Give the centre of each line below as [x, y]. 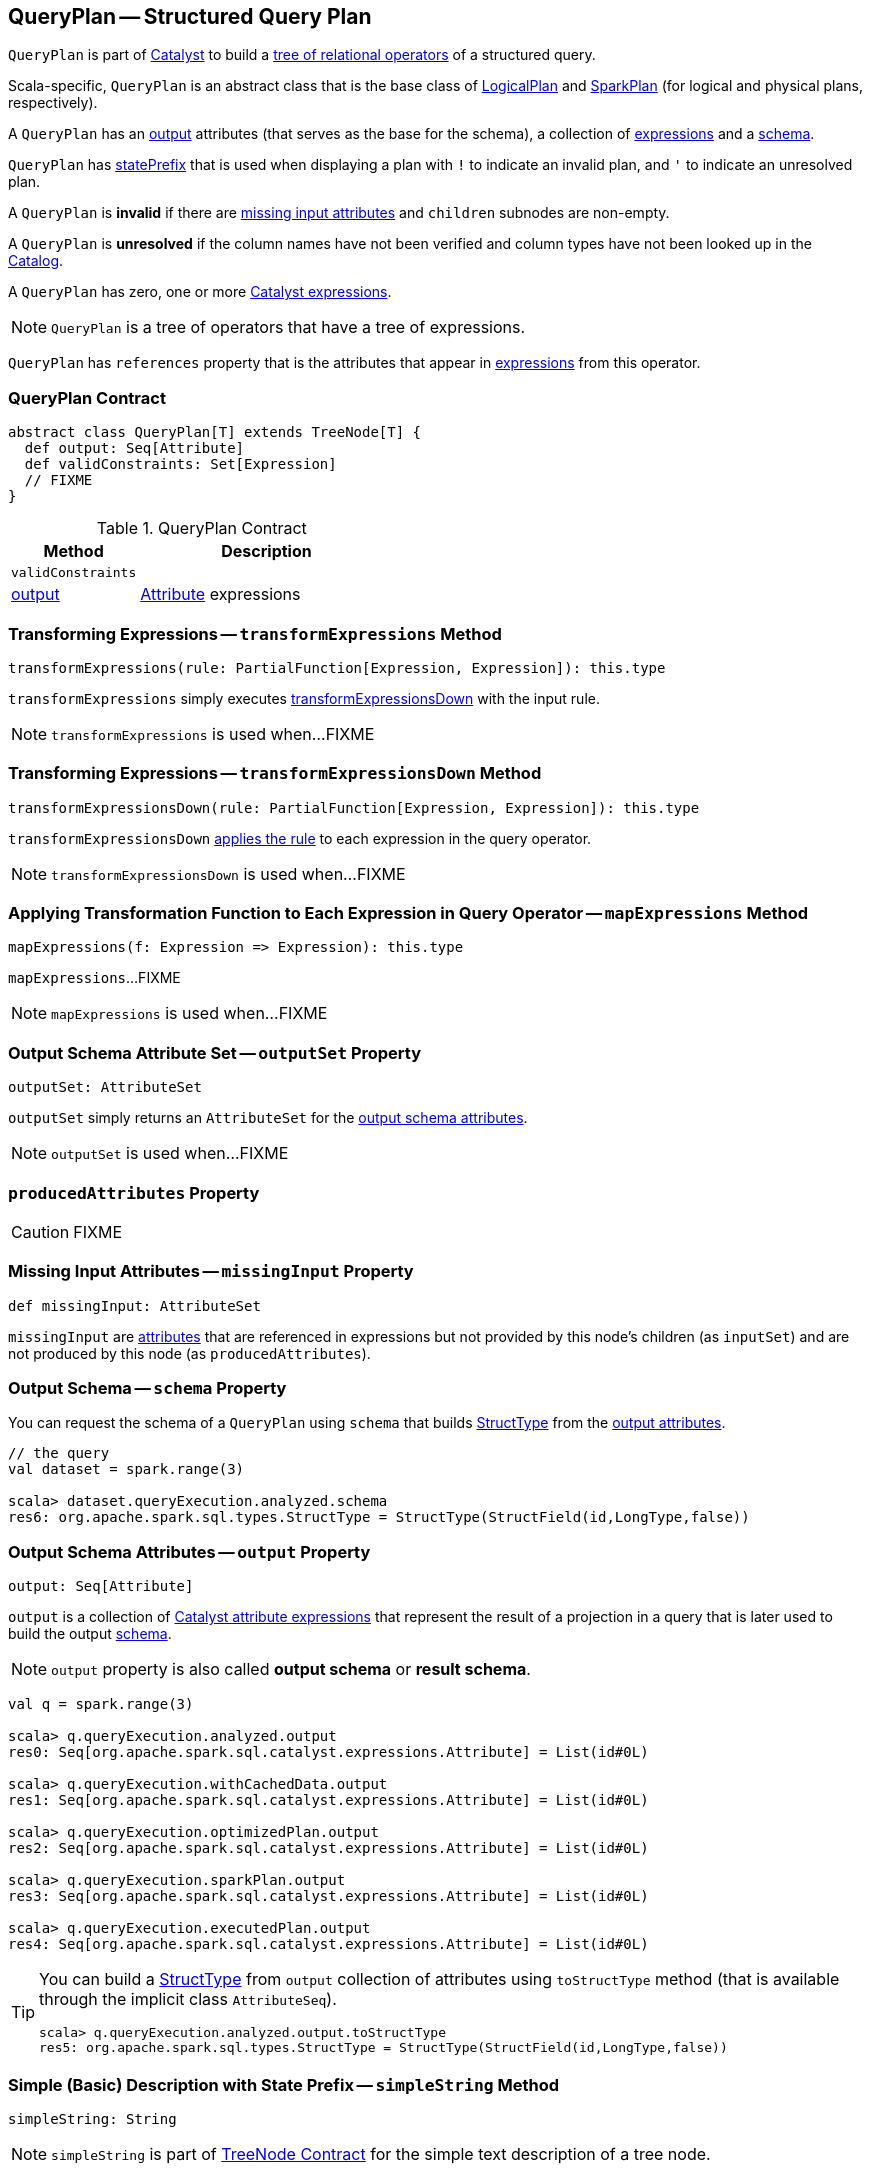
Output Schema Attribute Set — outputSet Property [215, 1052]
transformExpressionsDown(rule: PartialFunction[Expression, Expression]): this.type [354, 807]
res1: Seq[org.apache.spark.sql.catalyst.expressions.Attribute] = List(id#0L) [328, 1800]
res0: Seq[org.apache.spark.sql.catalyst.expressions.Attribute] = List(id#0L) [328, 1752]
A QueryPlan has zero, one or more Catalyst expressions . [200, 292]
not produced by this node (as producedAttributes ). [189, 1353]
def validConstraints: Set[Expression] [180, 464]
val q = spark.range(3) [101, 1704]
